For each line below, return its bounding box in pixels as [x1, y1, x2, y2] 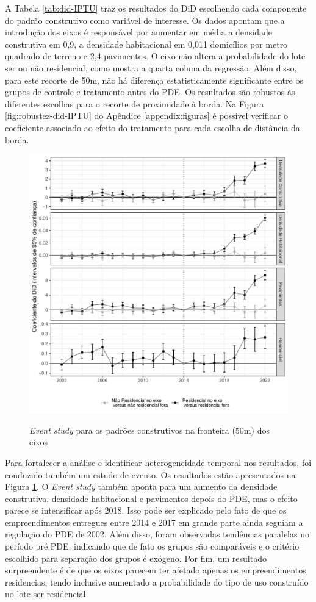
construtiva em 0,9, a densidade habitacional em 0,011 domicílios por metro [5, 37, 288, 50]
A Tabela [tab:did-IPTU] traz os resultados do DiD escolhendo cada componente [5, 2, 307, 14]
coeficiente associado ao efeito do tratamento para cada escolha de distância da [5, 121, 300, 134]
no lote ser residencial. [5, 587, 88, 600]
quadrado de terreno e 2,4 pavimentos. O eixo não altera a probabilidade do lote [5, 49, 306, 62]
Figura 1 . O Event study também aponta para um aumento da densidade [5, 480, 278, 493]
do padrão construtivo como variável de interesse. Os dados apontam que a [5, 13, 285, 26]
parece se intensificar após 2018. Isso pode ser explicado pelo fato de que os [5, 504, 287, 517]
